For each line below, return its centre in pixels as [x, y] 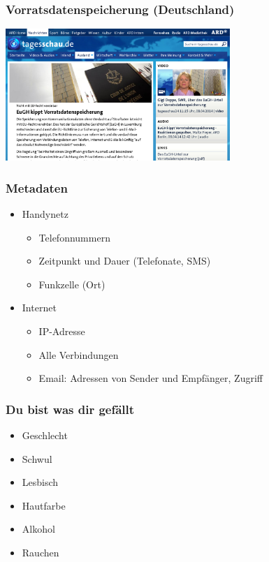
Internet [39, 308]
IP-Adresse [62, 331]
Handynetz [45, 214]
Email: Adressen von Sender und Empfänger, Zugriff [151, 378]
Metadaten [37, 187]
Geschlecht [45, 435]
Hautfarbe [44, 505]
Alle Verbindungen [79, 354]
